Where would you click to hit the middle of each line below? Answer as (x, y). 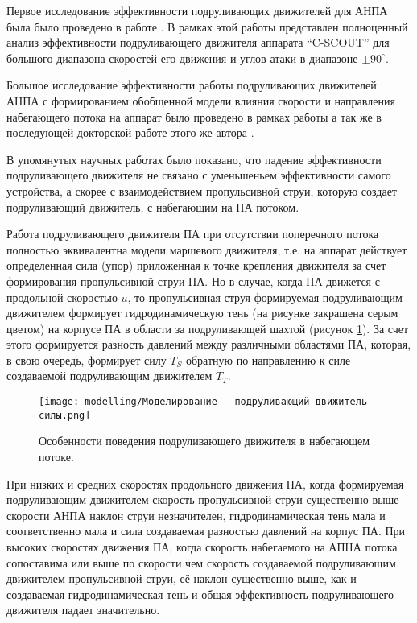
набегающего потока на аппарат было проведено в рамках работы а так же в (194, 116)
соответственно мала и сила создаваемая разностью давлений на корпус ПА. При (206, 531)
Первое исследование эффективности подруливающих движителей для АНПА (197, 10)
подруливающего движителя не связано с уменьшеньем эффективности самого (199, 175)
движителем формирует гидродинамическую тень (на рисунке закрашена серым (202, 313)
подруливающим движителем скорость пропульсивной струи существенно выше (203, 499)
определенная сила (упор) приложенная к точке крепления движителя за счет (196, 265)
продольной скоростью (62, 297)
